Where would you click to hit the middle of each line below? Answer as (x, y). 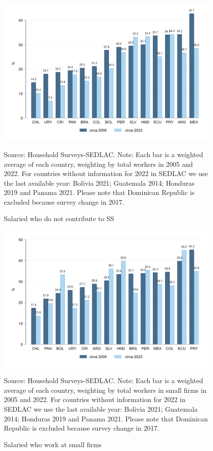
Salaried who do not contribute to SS (59, 218)
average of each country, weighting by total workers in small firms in (105, 390)
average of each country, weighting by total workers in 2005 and (99, 164)
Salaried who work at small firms (53, 444)
